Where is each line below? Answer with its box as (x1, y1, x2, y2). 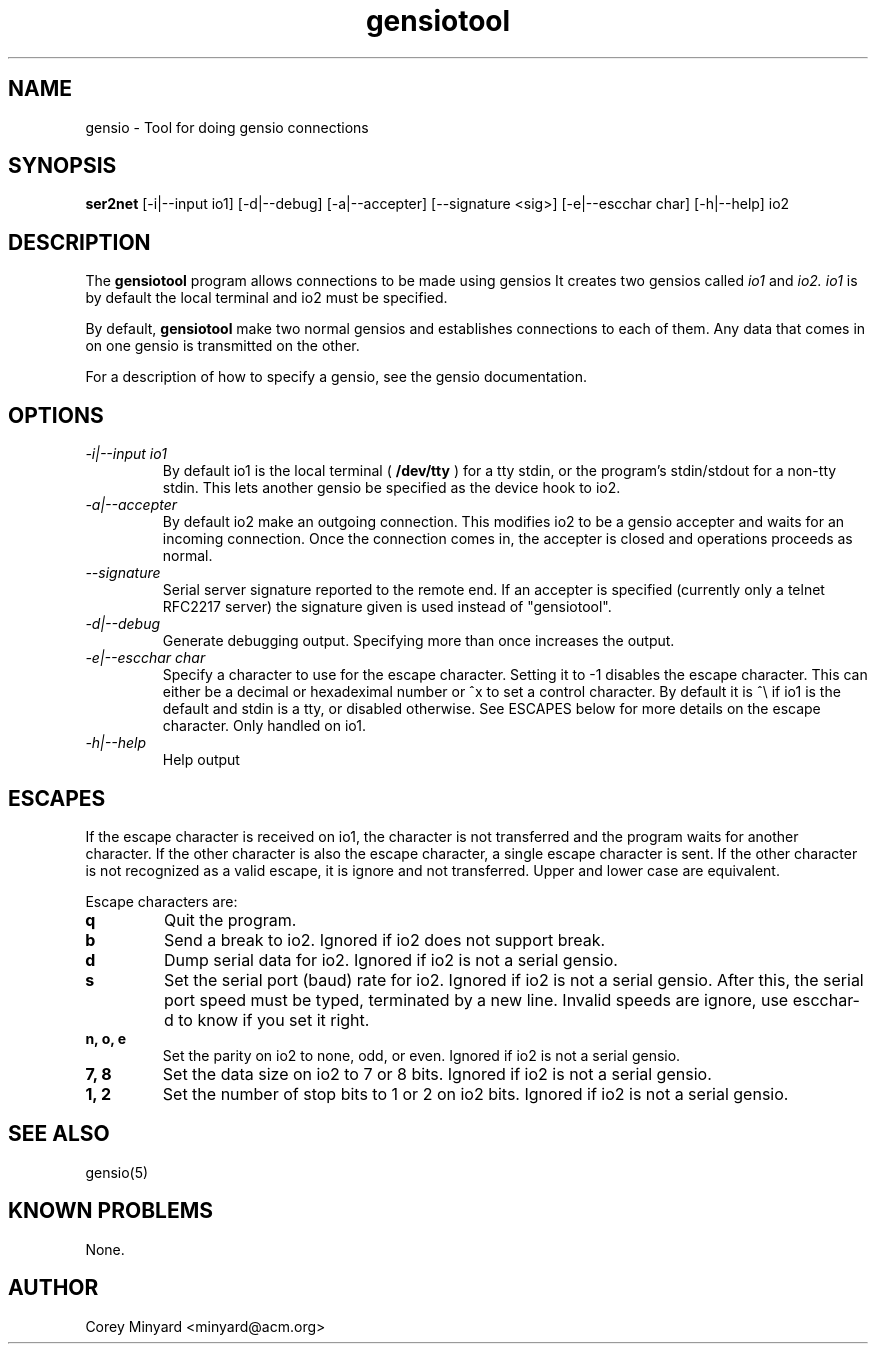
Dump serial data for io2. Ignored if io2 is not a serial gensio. (163, 949, 618, 970)
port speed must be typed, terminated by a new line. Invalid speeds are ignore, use (163, 989, 789, 1010)
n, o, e (85, 1029, 127, 1047)
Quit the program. (163, 909, 297, 930)
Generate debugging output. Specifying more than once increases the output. (162, 632, 675, 650)
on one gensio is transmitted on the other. (85, 337, 360, 355)
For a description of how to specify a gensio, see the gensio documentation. (85, 368, 587, 386)
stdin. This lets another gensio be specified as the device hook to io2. (162, 479, 621, 497)
